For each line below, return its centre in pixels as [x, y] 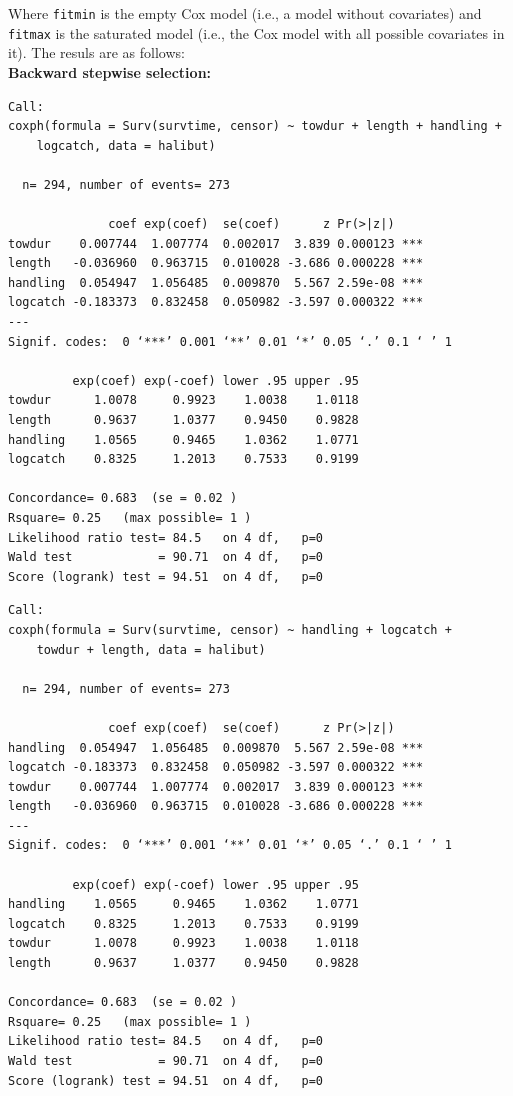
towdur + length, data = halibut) [151, 649]
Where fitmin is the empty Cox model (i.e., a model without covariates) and [245, 13]
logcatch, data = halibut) [126, 145]
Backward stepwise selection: [110, 71]
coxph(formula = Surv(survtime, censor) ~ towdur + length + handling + [255, 126]
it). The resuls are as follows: [96, 52]
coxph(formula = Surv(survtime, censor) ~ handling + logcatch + [230, 629]
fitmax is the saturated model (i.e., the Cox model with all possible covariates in [256, 32]
